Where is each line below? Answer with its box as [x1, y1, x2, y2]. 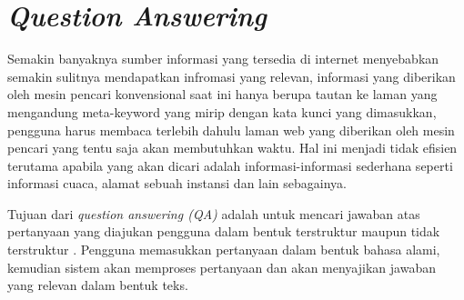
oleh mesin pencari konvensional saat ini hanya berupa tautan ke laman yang [7, 85, 438, 104]
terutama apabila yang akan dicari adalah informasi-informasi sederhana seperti [7, 155, 453, 175]
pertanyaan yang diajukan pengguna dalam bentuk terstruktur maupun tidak [7, 222, 440, 241]
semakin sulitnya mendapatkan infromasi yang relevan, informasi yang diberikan [7, 66, 456, 85]
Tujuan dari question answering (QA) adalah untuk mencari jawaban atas [7, 204, 420, 223]
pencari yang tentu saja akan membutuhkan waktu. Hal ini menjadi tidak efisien [7, 138, 458, 157]
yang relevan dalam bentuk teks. [7, 275, 188, 295]
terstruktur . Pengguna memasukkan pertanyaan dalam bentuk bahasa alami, [7, 240, 440, 259]
